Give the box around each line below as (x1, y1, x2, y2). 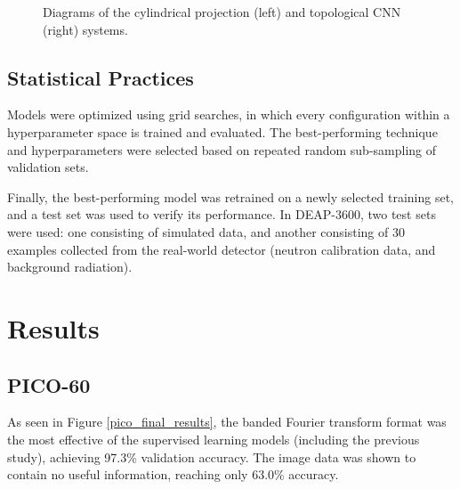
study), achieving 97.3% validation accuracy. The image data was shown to (7, 447, 416, 466)
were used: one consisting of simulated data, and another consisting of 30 (7, 222, 405, 240)
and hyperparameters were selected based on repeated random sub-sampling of (7, 140, 437, 159)
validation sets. (7, 158, 89, 176)
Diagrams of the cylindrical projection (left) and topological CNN (43, 3, 401, 20)
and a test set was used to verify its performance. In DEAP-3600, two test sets (7, 205, 436, 224)
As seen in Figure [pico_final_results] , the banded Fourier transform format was (7, 412, 447, 431)
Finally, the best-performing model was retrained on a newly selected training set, (7, 187, 454, 206)
